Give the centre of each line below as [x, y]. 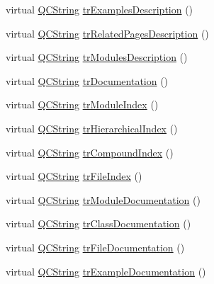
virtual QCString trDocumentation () [87, 80]
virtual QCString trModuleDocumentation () [103, 199]
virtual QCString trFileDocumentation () [95, 247]
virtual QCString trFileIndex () [74, 176]
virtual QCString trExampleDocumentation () [106, 271]
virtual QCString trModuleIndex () [82, 104]
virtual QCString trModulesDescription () [97, 57]
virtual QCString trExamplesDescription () [100, 9]
